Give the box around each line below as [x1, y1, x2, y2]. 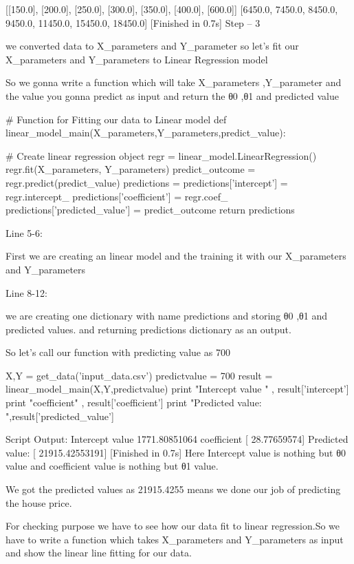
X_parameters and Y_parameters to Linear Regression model [5, 52, 268, 66]
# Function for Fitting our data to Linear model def [5, 112, 227, 126]
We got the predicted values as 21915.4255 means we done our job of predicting [5, 482, 341, 497]
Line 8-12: [5, 285, 47, 300]
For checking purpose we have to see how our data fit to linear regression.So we [5, 519, 340, 533]
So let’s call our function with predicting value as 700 [5, 345, 230, 359]
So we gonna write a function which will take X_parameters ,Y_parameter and [5, 75, 342, 90]
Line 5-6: [5, 225, 43, 240]
